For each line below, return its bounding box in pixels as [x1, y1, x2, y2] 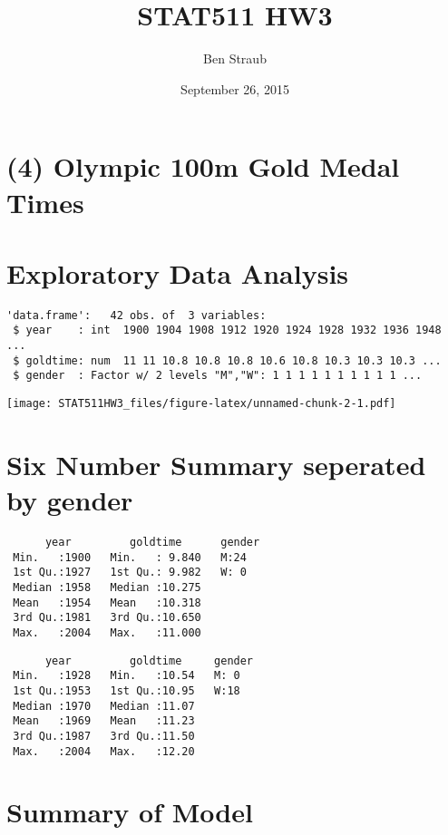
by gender [6, 481, 133, 519]
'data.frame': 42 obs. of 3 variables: [6, 308, 267, 322]
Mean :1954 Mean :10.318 [13, 596, 201, 609]
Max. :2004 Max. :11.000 [13, 626, 201, 639]
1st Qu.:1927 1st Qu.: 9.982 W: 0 [13, 566, 247, 579]
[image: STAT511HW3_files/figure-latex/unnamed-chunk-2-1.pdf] [6, 397, 396, 411]
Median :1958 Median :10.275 [13, 581, 201, 595]
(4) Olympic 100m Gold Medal [6, 148, 400, 185]
